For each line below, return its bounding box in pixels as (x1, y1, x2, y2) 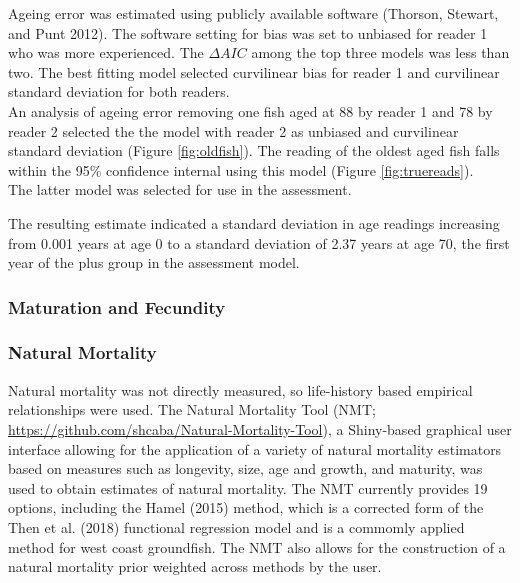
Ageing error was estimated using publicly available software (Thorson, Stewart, (8, 3, 499, 23)
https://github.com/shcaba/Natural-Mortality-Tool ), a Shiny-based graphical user (8, 418, 512, 439)
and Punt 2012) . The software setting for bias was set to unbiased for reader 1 (8, 22, 488, 43)
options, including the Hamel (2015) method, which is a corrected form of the (8, 497, 484, 518)
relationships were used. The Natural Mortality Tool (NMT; (8, 399, 376, 420)
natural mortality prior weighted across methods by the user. (8, 556, 382, 577)
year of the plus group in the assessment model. (8, 252, 300, 273)
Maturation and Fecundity (8, 294, 226, 319)
